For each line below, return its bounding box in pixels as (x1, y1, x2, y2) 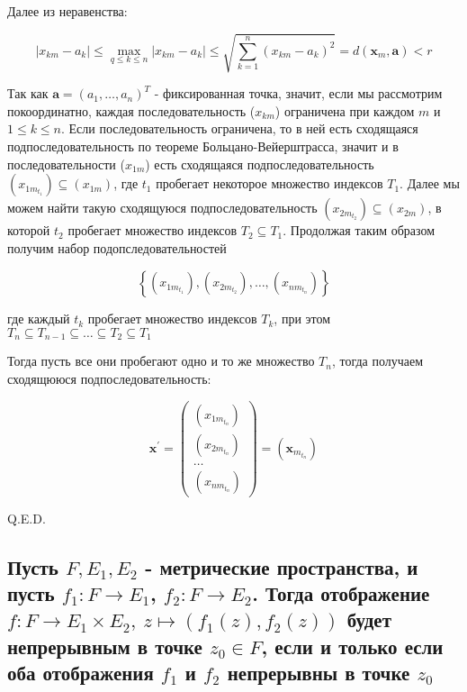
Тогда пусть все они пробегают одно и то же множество (7, 351, 315, 370)
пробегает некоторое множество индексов (156, 174, 383, 193)
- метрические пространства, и (145, 552, 418, 580)
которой (7, 221, 50, 240)
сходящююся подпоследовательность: (7, 369, 211, 387)
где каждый (7, 309, 70, 328)
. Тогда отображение (252, 579, 430, 607)
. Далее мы (400, 174, 460, 193)
